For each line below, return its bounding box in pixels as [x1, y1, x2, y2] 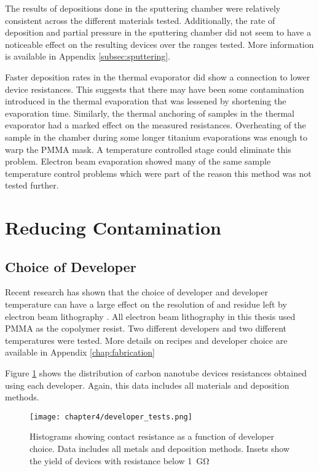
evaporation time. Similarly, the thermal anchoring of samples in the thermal [5, 106, 294, 119]
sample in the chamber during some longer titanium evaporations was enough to [5, 130, 308, 143]
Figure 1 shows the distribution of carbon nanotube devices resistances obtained [5, 367, 307, 380]
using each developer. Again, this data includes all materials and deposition [5, 378, 289, 391]
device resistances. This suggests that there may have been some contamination [5, 82, 304, 95]
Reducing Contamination [5, 215, 221, 240]
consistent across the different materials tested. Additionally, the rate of [5, 14, 275, 26]
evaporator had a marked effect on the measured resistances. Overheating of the [5, 119, 306, 131]
